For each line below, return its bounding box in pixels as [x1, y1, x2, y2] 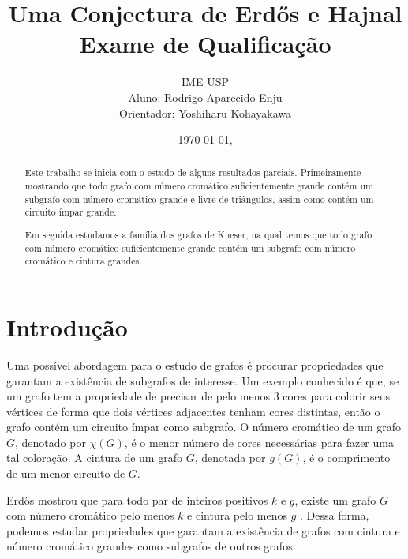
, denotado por [15, 433, 86, 450]
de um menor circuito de [6, 465, 125, 482]
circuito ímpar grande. [24, 205, 117, 219]
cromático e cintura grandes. [24, 254, 142, 268]
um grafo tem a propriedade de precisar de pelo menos [6, 388, 270, 404]
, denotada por [194, 449, 266, 466]
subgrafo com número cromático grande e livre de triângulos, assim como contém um [24, 192, 374, 205]
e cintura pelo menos [187, 507, 287, 523]
